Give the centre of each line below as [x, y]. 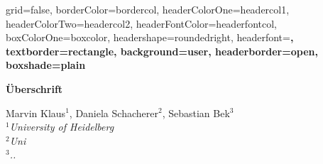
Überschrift [34, 88]
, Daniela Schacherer [114, 113]
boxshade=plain [46, 65]
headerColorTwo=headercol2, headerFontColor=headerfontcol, [141, 23]
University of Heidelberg [62, 127]
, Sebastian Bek [196, 113]
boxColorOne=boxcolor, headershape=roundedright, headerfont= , [150, 37]
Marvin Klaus [36, 113]
